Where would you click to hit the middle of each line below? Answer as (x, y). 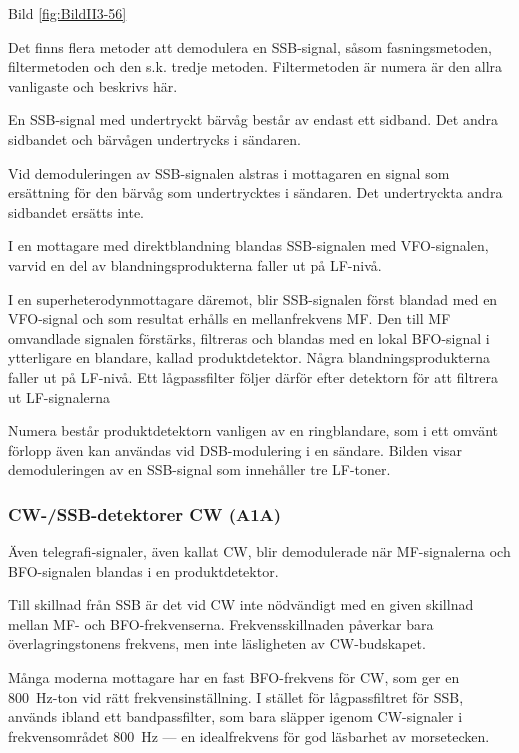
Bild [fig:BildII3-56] (67, 13)
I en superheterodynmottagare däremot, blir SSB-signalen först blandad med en (253, 298)
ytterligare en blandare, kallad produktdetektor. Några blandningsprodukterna (249, 357)
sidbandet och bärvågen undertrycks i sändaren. (154, 138)
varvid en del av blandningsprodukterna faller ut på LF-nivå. (195, 264)
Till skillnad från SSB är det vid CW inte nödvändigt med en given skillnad (241, 604)
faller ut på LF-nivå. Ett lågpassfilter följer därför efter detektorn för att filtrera (253, 376)
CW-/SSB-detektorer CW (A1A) (145, 513)
